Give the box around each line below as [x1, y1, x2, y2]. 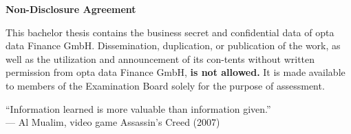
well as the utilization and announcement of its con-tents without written [6, 51, 315, 66]
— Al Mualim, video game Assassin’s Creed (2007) [6, 115, 220, 129]
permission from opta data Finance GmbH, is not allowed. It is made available [6, 65, 345, 79]
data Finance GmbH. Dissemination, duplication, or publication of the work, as [6, 38, 341, 53]
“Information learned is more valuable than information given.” [6, 101, 271, 116]
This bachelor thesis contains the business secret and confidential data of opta [6, 25, 334, 39]
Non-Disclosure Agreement [6, 2, 136, 16]
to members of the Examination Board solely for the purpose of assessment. [6, 78, 325, 92]
